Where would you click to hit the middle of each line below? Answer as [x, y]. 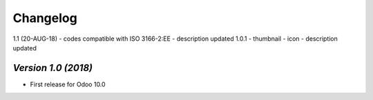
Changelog [45, 18]
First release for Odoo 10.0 [68, 84]
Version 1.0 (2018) [53, 68]
